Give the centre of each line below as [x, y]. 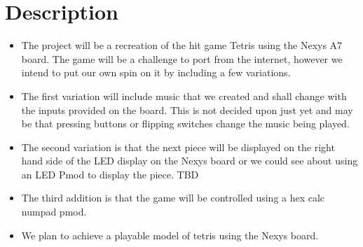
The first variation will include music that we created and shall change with [184, 96]
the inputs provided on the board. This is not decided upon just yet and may [187, 110]
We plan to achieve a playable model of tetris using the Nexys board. [170, 235]
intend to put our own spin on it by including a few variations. [156, 72]
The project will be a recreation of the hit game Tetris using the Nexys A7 [182, 45]
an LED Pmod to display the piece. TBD [110, 174]
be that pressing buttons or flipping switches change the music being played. [185, 123]
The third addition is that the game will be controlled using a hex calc [173, 198]
